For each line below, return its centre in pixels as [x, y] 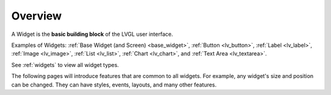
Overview [36, 16]
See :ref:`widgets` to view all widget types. [65, 65]
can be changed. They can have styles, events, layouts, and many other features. [114, 85]
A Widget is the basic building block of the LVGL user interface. [92, 34]
